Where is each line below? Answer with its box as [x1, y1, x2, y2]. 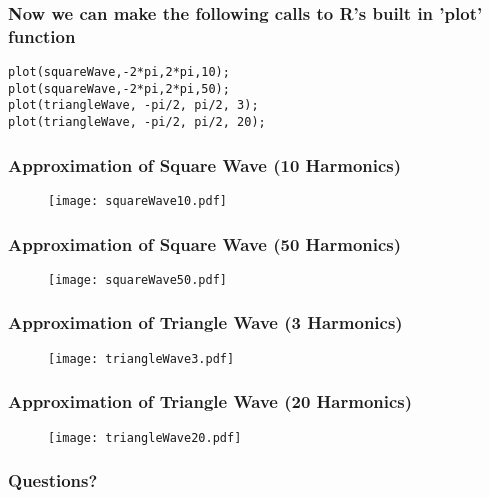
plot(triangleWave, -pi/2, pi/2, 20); [8, 115, 266, 130]
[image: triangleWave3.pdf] [48, 351, 235, 366]
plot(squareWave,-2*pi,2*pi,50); [8, 81, 230, 96]
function [8, 23, 76, 48]
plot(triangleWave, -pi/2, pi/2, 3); [8, 98, 259, 113]
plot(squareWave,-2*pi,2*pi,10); [8, 65, 230, 80]
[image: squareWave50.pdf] [48, 272, 227, 287]
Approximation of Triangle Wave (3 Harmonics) [8, 310, 403, 335]
